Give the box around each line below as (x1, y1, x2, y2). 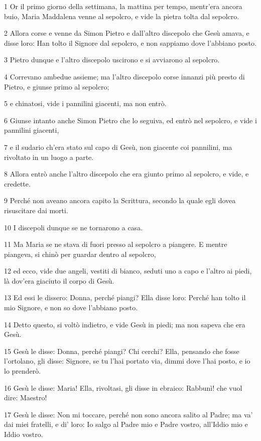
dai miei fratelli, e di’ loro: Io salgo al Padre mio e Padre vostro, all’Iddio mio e (4, 419, 248, 429)
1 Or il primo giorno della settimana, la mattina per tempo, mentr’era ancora (4, 1, 242, 11)
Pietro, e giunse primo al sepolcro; (4, 81, 109, 92)
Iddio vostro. (4, 429, 43, 439)
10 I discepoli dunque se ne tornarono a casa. (4, 222, 143, 232)
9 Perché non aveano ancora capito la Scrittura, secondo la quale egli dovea (4, 195, 236, 206)
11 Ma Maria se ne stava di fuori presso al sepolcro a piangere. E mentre (4, 239, 227, 249)
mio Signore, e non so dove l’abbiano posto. (4, 302, 138, 313)
